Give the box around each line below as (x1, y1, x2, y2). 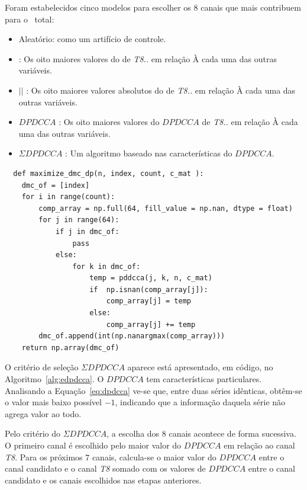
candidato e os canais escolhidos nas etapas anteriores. (5, 473, 202, 486)
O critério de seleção (5, 361, 79, 373)
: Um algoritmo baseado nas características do (65, 147, 232, 159)
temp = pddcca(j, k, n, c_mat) (89, 274, 212, 283)
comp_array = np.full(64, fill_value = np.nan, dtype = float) (38, 204, 293, 213)
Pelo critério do (5, 427, 60, 440)
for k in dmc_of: (72, 262, 141, 271)
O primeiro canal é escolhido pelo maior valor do (5, 439, 182, 451)
